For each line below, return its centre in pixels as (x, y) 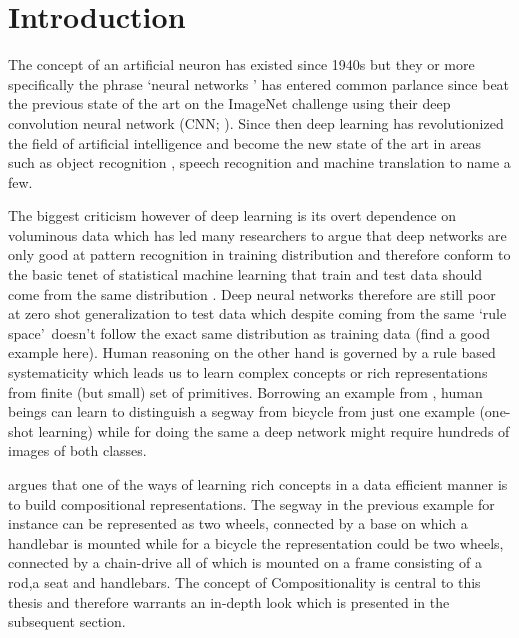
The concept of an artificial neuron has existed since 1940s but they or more (241, 64)
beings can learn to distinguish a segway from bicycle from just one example (241, 411)
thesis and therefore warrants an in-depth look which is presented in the (229, 601)
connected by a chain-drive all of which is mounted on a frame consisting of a (245, 562)
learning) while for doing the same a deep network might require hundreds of (274, 430)
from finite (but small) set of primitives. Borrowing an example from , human (245, 391)
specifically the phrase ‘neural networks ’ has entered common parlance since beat (259, 83)
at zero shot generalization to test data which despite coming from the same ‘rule (257, 313)
